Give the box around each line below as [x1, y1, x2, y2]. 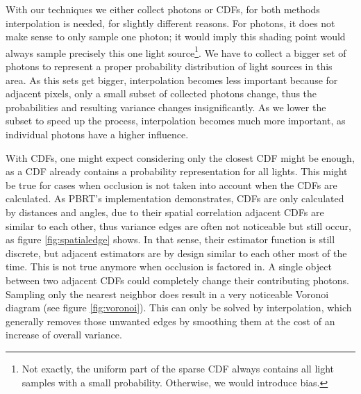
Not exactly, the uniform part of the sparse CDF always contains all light [22, 361, 334, 375]
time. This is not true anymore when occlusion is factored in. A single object [6, 259, 332, 274]
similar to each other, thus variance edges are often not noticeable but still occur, [6, 218, 351, 233]
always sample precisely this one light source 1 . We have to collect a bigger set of [6, 43, 346, 60]
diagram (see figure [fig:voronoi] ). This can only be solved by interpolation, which [6, 300, 352, 315]
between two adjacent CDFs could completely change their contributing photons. [6, 272, 349, 287]
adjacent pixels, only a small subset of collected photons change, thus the [6, 86, 317, 101]
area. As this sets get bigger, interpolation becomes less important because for [6, 72, 338, 87]
